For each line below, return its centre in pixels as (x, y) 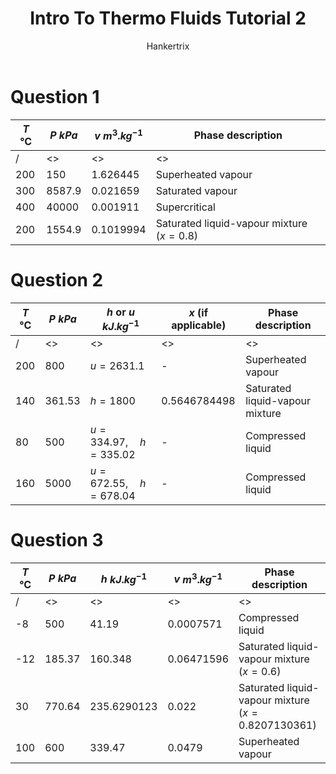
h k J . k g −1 (124, 578)
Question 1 (55, 96)
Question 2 (57, 279)
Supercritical (185, 207)
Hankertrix (168, 46)
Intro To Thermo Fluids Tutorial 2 (168, 18)
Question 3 (57, 540)
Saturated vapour (196, 190)
